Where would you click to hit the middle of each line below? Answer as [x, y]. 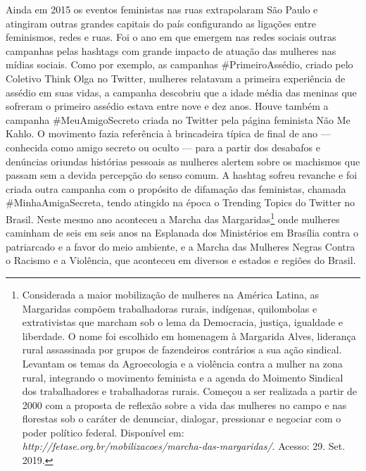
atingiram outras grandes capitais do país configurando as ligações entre [161, 23]
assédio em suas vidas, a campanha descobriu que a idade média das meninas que [181, 92]
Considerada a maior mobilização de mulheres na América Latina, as [171, 294]
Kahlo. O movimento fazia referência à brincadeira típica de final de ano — [168, 133]
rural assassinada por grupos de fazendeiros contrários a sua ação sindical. [182, 350]
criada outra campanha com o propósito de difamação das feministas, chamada [176, 188]
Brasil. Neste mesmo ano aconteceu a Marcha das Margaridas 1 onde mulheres [173, 218]
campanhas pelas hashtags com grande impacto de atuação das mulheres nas [171, 50]
